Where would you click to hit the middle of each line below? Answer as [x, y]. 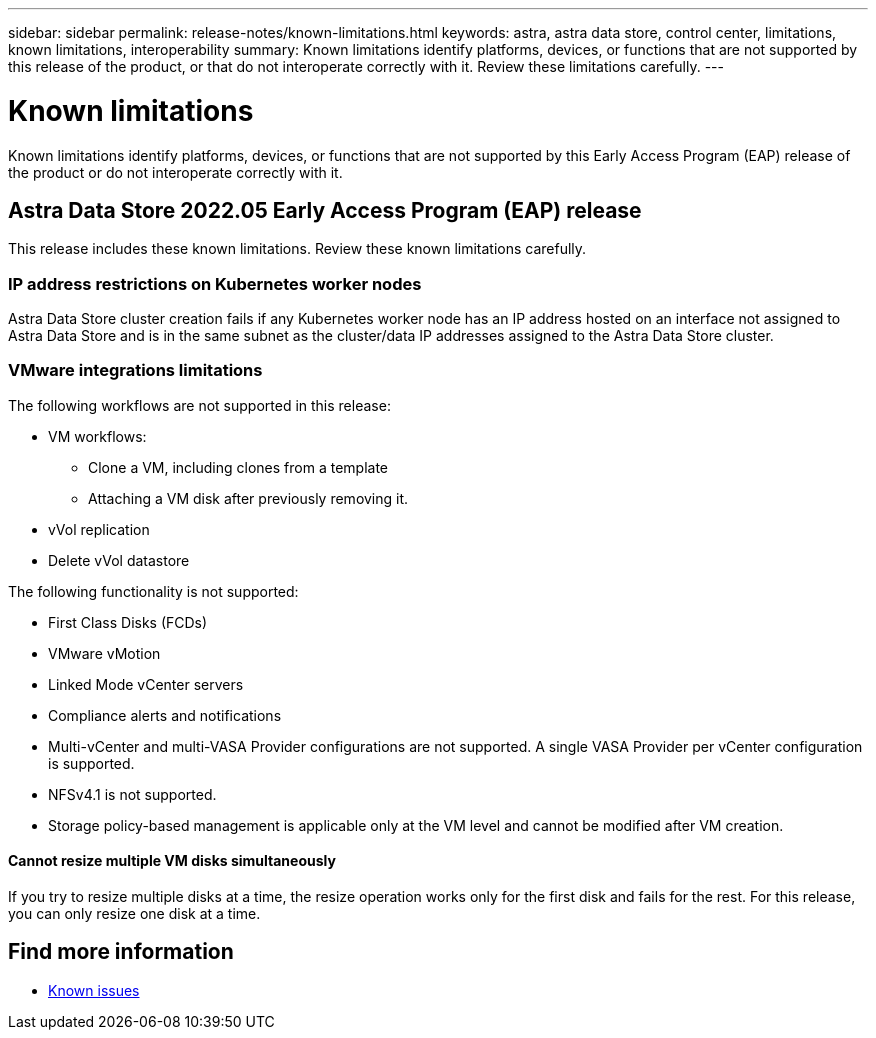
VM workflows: [97, 436]
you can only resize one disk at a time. [134, 914]
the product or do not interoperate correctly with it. [175, 172]
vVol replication [99, 529]
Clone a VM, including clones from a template [238, 467]
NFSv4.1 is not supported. [132, 794]
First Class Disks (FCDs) [128, 622]
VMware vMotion [104, 653]
